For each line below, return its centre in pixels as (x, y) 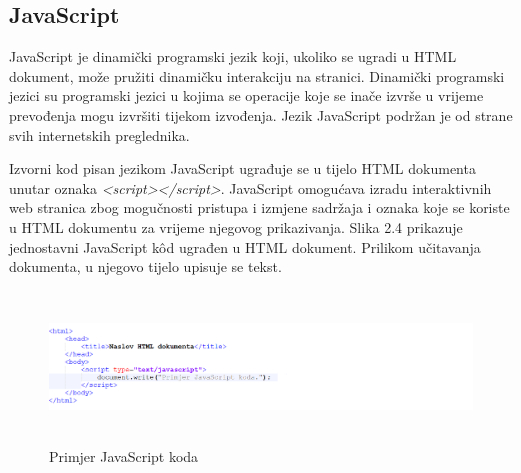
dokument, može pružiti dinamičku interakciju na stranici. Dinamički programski (257, 75)
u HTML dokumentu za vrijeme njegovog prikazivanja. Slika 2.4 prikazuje (236, 226)
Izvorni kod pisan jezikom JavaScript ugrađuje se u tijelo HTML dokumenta (242, 168)
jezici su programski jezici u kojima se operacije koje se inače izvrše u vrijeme (246, 95)
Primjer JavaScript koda (124, 455)
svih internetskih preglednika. (99, 134)
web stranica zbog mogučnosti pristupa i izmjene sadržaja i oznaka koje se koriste (259, 207)
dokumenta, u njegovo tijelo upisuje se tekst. (145, 266)
